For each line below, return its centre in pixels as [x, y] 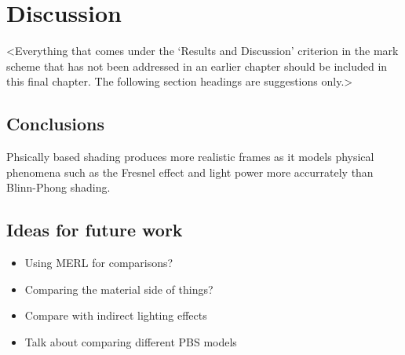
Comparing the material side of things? [119, 289]
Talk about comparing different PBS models [131, 341]
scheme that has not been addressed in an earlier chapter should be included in [197, 66]
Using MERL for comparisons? [99, 263]
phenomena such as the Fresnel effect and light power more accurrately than [190, 172]
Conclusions [56, 124]
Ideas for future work [95, 230]
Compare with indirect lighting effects [116, 315]
